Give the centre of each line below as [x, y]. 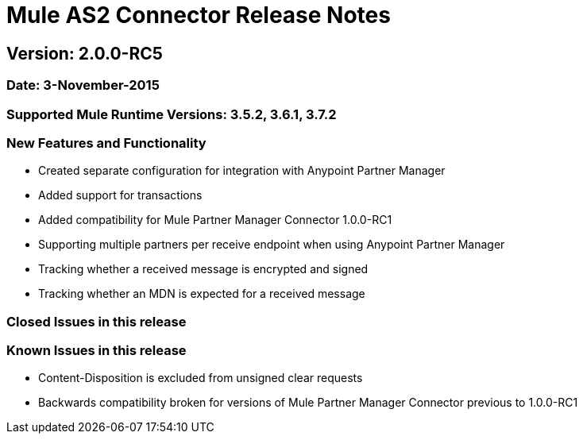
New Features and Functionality [106, 143]
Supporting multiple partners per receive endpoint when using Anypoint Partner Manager [272, 245]
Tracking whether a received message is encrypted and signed [203, 269]
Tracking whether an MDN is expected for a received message [202, 294]
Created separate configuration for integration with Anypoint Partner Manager [242, 171]
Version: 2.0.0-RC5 [85, 53]
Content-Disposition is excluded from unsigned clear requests [201, 378]
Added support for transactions [120, 195]
